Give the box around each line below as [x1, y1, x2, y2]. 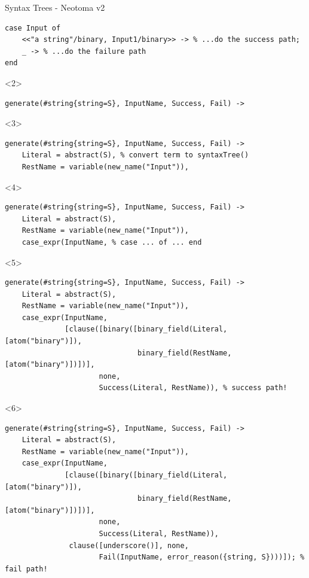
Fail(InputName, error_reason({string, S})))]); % [99, 553, 305, 562]
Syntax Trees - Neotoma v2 [5, 1, 105, 13]
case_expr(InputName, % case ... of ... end [22, 238, 202, 247]
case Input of [5, 23, 61, 32]
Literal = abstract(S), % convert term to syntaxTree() [22, 151, 249, 160]
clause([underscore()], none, [69, 541, 189, 550]
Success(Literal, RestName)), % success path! [99, 384, 287, 393]
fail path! [5, 564, 48, 573]
